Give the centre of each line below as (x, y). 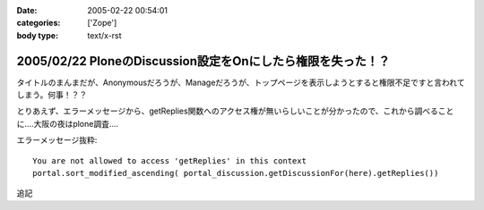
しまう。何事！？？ (52, 95)
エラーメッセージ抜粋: (57, 140)
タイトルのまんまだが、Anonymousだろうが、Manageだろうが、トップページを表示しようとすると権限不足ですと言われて (241, 82)
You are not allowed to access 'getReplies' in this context (169, 160)
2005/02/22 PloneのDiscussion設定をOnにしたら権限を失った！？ (203, 61)
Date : (27, 10)
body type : (37, 35)
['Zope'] (102, 23)
